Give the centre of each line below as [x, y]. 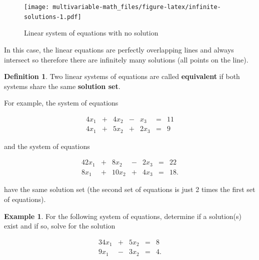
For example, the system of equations [61, 103]
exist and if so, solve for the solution [60, 226]
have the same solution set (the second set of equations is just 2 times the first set [130, 189]
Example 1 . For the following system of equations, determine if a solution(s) [123, 216]
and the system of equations [47, 146]
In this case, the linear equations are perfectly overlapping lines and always [119, 49]
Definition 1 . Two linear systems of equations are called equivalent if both [122, 76]
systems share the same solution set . [62, 86]
